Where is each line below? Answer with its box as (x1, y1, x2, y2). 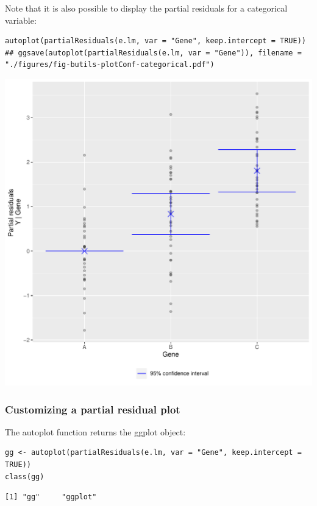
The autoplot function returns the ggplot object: (5, 425, 186, 438)
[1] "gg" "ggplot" (5, 493, 97, 502)
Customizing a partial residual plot (5, 401, 180, 416)
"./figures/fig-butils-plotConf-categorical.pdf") (5, 60, 215, 69)
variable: (5, 13, 37, 26)
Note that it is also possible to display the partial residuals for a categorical (5, 2, 288, 14)
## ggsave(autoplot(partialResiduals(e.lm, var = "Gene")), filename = (5, 48, 302, 57)
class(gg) (5, 472, 45, 481)
